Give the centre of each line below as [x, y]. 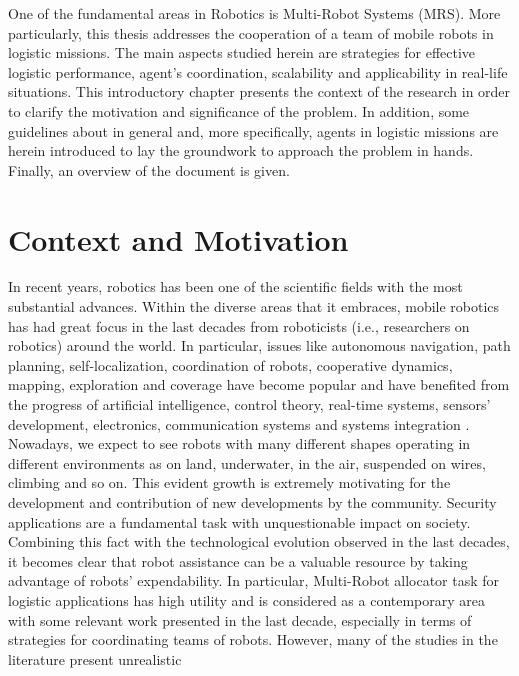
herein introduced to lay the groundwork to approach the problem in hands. [241, 150]
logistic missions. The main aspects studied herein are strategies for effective [242, 52]
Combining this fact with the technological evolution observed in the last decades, [259, 541]
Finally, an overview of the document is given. [149, 169]
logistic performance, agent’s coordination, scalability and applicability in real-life [258, 71]
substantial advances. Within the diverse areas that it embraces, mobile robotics [254, 306]
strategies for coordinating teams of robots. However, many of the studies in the [253, 639]
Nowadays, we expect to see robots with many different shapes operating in [239, 443]
